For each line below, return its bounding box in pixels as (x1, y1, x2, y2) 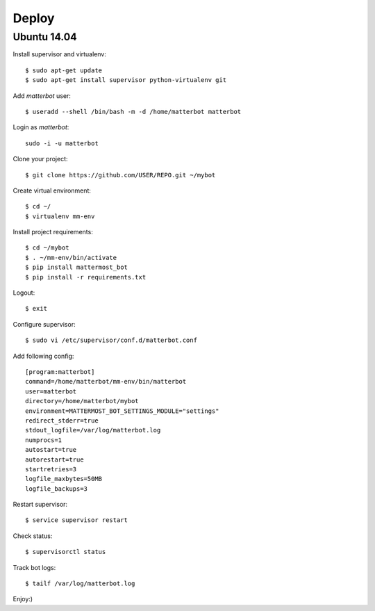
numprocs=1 (25, 436, 62, 444)
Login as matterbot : (12, 123, 69, 131)
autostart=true (25, 446, 77, 454)
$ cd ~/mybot (25, 244, 69, 252)
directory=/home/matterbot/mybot (25, 397, 139, 405)
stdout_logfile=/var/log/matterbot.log (25, 426, 161, 434)
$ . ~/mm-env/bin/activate (25, 254, 117, 261)
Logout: (12, 288, 35, 297)
